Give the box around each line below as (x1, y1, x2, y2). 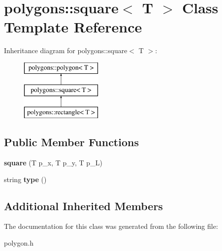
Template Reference (4, 17, 142, 37)
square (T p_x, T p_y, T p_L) (4, 157, 102, 168)
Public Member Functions (4, 134, 139, 150)
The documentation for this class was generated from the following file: (4, 221, 218, 231)
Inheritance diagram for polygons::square (4, 45, 127, 56)
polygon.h (4, 238, 33, 248)
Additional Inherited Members (4, 198, 163, 213)
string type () (4, 174, 47, 184)
